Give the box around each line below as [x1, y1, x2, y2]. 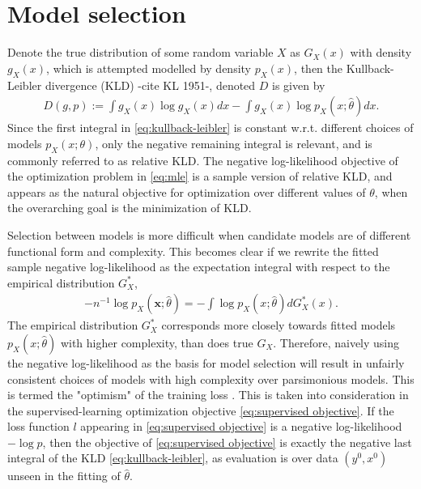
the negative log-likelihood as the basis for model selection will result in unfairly [7, 354, 405, 371]
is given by [272, 76, 325, 93]
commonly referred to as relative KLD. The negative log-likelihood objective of [7, 151, 398, 168]
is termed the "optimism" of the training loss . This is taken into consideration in [7, 386, 409, 403]
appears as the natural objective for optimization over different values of [7, 183, 366, 200]
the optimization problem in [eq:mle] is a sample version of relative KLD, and [7, 168, 393, 185]
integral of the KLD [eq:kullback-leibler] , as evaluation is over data [7, 449, 338, 466]
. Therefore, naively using [273, 334, 400, 351]
